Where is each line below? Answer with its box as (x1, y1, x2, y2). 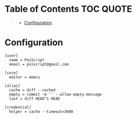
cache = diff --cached (9, 88, 56, 92)
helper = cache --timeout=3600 (9, 109, 73, 114)
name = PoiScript (9, 58, 45, 62)
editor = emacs (9, 75, 40, 80)
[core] (4, 70, 18, 75)
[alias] (4, 83, 21, 88)
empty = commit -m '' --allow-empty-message (9, 92, 102, 97)
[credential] (4, 105, 32, 110)
